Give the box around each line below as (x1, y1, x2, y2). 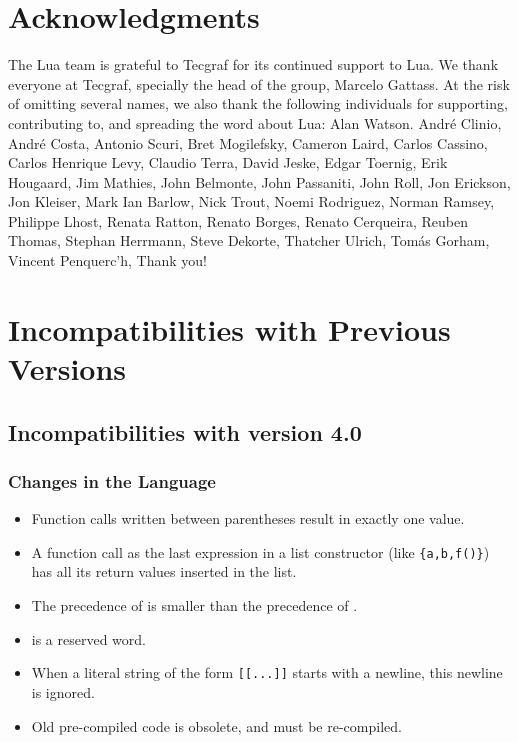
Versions (8, 348, 127, 389)
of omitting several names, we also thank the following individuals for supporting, (8, 93, 508, 114)
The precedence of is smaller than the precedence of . (31, 595, 358, 616)
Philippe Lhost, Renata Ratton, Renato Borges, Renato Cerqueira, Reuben (8, 210, 468, 231)
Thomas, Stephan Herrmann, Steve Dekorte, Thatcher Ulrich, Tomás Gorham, (8, 230, 490, 251)
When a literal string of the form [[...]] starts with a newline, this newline (31, 662, 503, 683)
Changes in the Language (8, 468, 216, 493)
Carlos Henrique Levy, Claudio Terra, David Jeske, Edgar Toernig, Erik (8, 152, 448, 173)
